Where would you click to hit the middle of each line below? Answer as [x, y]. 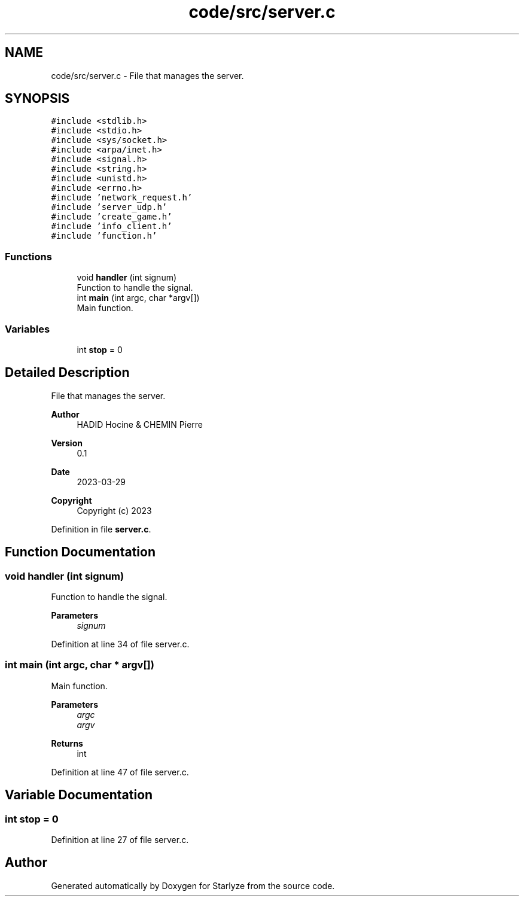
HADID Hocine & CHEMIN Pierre [140, 424]
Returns [67, 743]
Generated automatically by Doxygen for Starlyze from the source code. [193, 885]
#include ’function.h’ [104, 236]
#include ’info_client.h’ [112, 226]
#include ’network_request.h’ [122, 198]
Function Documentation [80, 552]
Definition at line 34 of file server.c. [120, 644]
